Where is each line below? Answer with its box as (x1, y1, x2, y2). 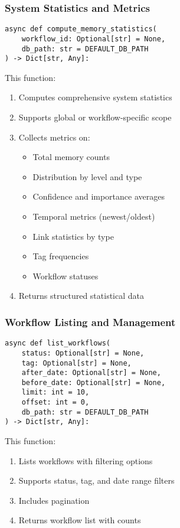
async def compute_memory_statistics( (5, 25, 157, 34)
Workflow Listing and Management (5, 314, 176, 329)
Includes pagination (18, 494, 90, 506)
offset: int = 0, (21, 398, 90, 407)
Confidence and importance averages (32, 190, 165, 203)
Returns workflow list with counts (18, 514, 141, 526)
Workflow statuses (32, 269, 99, 282)
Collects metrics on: (18, 131, 90, 143)
